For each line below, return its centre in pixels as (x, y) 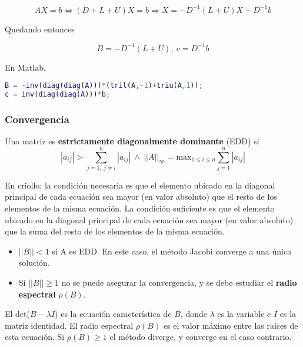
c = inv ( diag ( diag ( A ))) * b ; (58, 95)
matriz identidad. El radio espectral (69, 325)
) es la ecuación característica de (113, 314)
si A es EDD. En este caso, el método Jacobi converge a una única (172, 251)
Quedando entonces (40, 29)
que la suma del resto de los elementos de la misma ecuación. (115, 231)
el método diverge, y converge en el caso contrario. (201, 337)
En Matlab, (25, 67)
